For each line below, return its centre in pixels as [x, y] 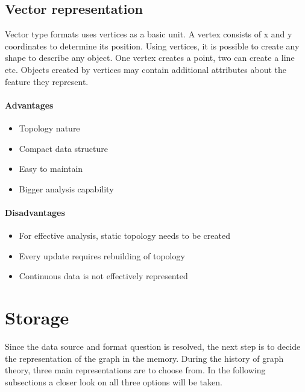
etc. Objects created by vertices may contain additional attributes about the [146, 69]
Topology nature [49, 128]
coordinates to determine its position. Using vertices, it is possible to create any [152, 46]
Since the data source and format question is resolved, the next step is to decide [153, 346]
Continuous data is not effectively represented [103, 276]
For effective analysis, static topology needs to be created [124, 236]
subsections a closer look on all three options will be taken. [114, 381]
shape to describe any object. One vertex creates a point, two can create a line [150, 58]
